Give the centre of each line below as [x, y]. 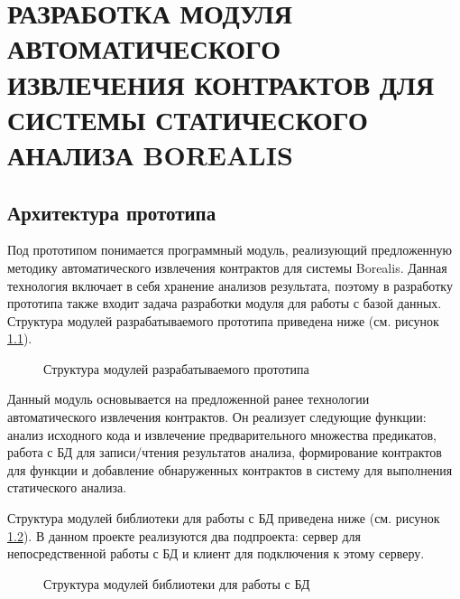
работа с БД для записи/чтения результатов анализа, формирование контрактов [225, 452]
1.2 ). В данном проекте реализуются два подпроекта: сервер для [184, 535]
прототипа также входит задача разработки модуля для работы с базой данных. [225, 303]
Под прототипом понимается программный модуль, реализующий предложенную [230, 250]
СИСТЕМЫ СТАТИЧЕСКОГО [188, 119]
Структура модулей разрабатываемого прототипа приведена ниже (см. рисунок [223, 320]
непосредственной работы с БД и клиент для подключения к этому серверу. [216, 553]
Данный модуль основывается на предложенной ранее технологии [189, 399]
